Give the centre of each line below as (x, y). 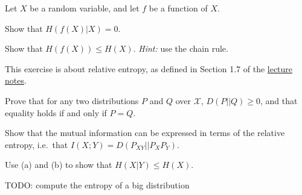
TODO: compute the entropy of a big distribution (97, 184)
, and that (279, 100)
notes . (16, 80)
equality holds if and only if (56, 112)
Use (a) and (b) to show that (59, 165)
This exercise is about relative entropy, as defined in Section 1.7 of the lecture (149, 68)
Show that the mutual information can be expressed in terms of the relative (145, 133)
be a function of (178, 8)
